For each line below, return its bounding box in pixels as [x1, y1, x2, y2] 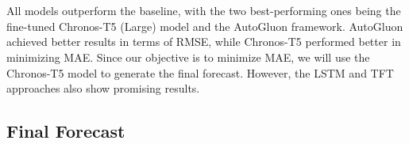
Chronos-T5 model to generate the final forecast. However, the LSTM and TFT [6, 64, 394, 81]
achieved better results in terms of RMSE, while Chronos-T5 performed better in [6, 33, 401, 50]
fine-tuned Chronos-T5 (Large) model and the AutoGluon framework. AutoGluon [6, 17, 403, 34]
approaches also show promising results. [6, 80, 200, 97]
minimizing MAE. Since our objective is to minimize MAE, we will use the [6, 48, 370, 65]
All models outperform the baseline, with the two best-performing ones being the [6, 2, 401, 19]
